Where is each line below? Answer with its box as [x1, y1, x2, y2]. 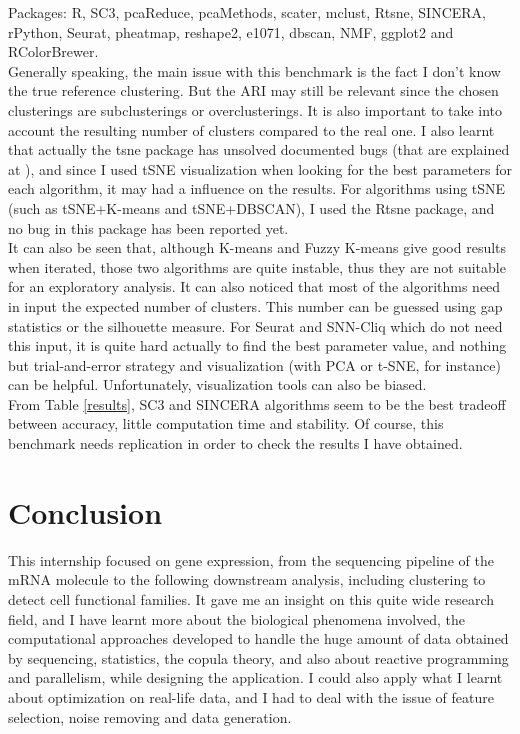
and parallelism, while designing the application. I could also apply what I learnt [8, 667, 503, 688]
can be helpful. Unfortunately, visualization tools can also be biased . [8, 374, 427, 395]
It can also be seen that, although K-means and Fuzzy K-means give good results [8, 237, 507, 258]
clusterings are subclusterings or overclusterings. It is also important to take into [8, 99, 503, 120]
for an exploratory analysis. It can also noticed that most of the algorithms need [8, 276, 501, 297]
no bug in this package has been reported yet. [8, 217, 289, 238]
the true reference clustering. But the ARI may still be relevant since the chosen [8, 80, 499, 101]
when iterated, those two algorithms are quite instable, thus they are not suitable [8, 256, 506, 277]
